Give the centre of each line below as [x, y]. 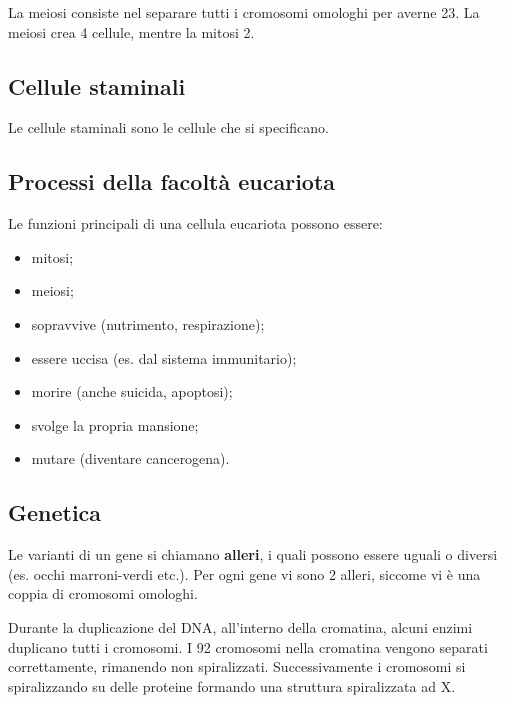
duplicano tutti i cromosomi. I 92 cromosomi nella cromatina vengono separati [248, 646]
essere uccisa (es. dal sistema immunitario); [164, 357]
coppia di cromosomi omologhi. [103, 593]
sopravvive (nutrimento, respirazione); [148, 323]
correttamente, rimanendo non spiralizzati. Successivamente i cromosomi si [237, 666]
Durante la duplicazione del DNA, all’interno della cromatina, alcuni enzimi [240, 626]
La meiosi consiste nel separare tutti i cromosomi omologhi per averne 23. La [244, 12]
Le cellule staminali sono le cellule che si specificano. [168, 127]
